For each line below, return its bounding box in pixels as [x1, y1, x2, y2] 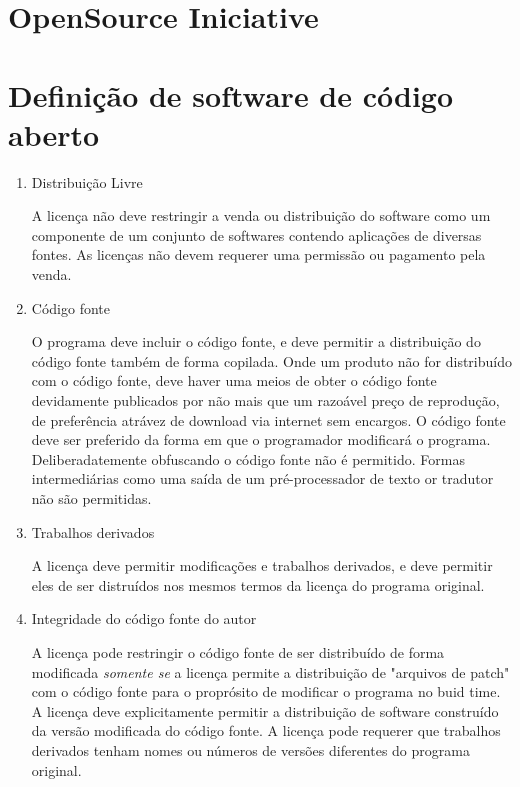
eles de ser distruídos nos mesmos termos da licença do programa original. [31, 574, 485, 595]
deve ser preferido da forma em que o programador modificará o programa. [31, 429, 491, 450]
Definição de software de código [8, 74, 454, 115]
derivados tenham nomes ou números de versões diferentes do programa [31, 739, 470, 760]
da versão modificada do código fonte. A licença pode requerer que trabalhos [31, 720, 501, 741]
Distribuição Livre [31, 171, 143, 192]
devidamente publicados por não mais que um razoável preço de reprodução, [31, 390, 500, 411]
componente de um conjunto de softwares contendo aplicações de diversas [31, 224, 482, 245]
